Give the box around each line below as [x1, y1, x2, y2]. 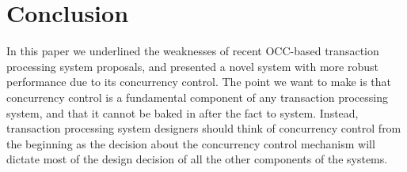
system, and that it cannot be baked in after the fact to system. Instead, [6, 104, 359, 121]
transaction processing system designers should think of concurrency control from [6, 120, 401, 136]
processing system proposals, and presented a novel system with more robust [6, 58, 378, 74]
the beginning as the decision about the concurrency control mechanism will [6, 135, 375, 151]
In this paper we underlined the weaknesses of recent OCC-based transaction [6, 43, 379, 59]
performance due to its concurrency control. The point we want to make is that [6, 73, 392, 90]
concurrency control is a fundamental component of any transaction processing [6, 88, 388, 105]
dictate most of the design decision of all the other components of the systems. [6, 151, 388, 167]
